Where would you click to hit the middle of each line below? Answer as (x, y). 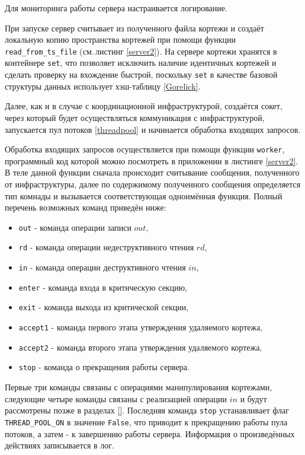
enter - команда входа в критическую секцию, (103, 287)
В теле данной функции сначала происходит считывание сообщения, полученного (152, 172)
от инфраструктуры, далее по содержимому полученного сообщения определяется (153, 184)
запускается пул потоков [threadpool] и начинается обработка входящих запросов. (153, 129)
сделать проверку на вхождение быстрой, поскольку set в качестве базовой (141, 74)
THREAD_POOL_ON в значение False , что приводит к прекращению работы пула (146, 421)
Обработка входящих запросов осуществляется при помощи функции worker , (145, 149)
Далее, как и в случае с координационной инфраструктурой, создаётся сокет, (144, 106)
